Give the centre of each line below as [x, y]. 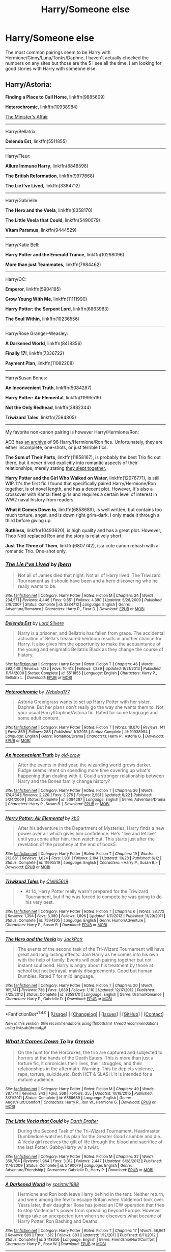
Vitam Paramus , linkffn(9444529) [41, 230]
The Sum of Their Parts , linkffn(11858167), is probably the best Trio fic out [83, 457]
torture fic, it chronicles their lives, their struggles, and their [80, 1064]
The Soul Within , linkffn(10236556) [42, 319]
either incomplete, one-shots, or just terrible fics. [57, 447]
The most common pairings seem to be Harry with [58, 52]
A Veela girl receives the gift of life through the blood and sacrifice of [90, 1142]
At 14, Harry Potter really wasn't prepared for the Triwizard [87, 892]
